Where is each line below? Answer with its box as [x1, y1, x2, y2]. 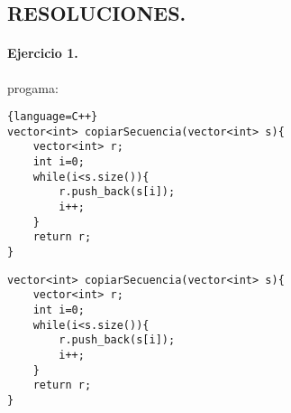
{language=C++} [7, 110, 98, 124]
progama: [7, 78, 59, 97]
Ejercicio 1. [7, 43, 78, 62]
